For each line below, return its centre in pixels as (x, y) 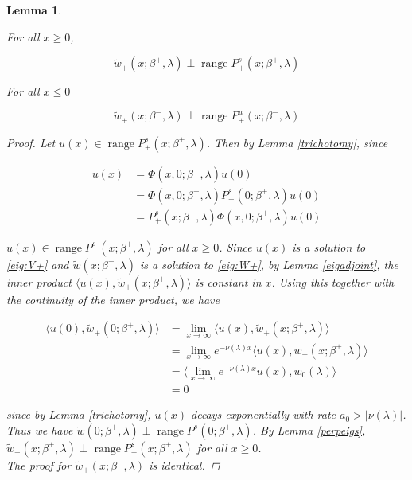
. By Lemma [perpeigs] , (309, 429)
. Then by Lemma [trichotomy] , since (297, 142)
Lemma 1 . (34, 10)
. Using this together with (333, 281)
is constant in (228, 281)
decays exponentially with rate (263, 414)
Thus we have (40, 429)
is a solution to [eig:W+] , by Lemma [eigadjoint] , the (269, 264)
